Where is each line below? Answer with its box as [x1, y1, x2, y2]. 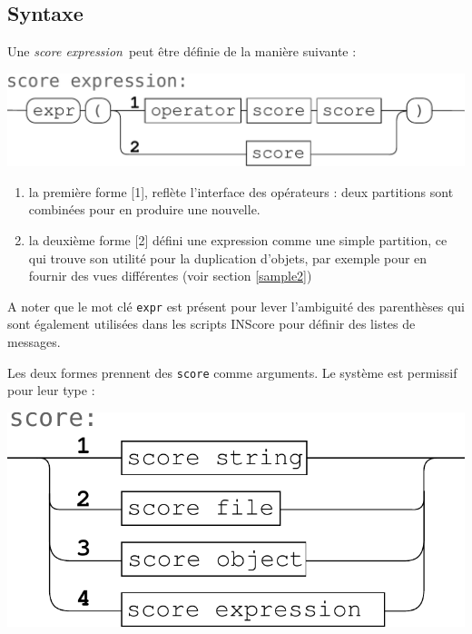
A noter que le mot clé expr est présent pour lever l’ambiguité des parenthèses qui [7, 296, 466, 315]
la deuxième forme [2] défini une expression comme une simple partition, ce [28, 230, 447, 249]
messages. [7, 332, 61, 351]
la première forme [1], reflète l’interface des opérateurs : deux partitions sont [28, 182, 454, 201]
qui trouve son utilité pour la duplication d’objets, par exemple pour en [28, 248, 428, 267]
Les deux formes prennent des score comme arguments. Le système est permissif [7, 362, 457, 381]
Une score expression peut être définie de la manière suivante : [7, 42, 357, 61]
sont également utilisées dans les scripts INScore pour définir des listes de [7, 314, 416, 333]
